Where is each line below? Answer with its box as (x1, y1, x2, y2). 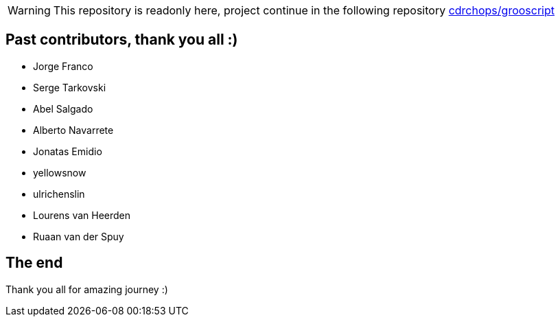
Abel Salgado (33, 102, 93, 115)
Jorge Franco (33, 60, 93, 72)
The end (5, 254, 63, 272)
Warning (8, 3, 51, 17)
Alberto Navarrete (33, 124, 114, 136)
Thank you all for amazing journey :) (5, 283, 168, 295)
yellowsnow (33, 166, 86, 179)
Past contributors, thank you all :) (5, 31, 238, 49)
